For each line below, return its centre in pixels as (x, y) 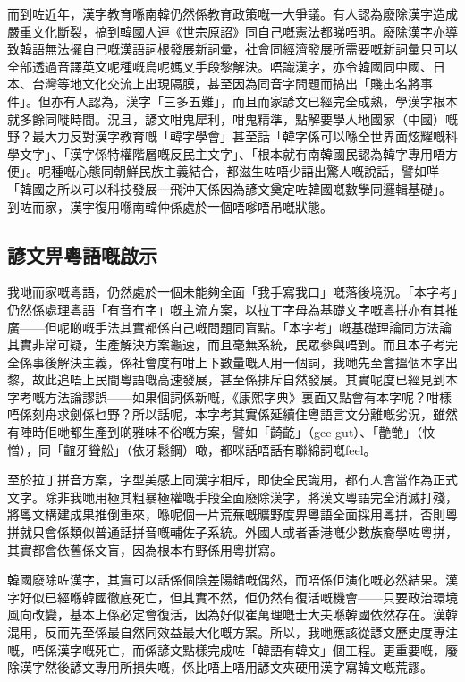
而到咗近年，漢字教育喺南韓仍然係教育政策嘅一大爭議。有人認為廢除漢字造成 (232, 13)
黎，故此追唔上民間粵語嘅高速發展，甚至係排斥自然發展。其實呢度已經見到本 (232, 379)
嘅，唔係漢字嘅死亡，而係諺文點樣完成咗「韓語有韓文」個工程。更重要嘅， (226, 649)
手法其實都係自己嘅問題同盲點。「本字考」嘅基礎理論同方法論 (273, 327)
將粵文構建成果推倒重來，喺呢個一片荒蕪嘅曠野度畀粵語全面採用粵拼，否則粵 (232, 514)
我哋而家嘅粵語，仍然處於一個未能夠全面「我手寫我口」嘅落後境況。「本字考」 (232, 292)
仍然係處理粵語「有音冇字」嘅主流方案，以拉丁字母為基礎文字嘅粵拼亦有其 (226, 309)
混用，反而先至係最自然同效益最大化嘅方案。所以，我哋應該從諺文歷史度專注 (232, 632)
